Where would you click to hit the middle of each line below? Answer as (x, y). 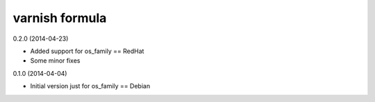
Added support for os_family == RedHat (87, 51)
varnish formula (60, 18)
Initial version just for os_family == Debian (90, 86)
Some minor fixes (55, 61)
